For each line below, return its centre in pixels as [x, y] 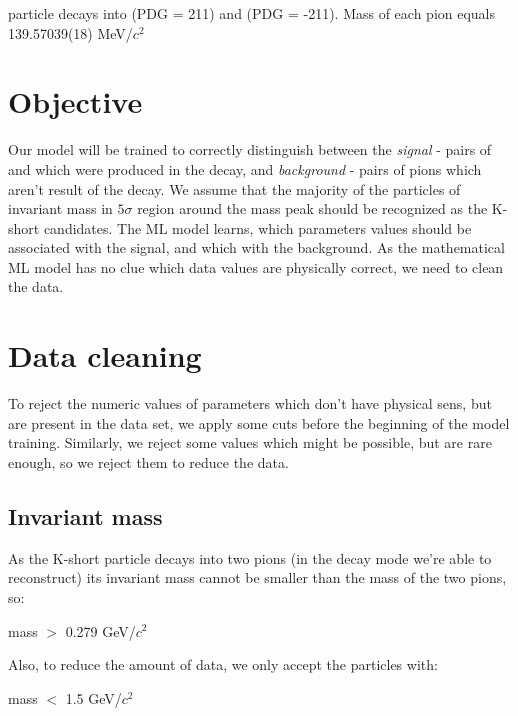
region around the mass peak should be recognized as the [312, 208]
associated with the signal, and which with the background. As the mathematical [256, 247]
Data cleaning [105, 355]
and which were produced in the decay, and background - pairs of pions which [245, 168]
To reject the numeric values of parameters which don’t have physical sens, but [250, 403]
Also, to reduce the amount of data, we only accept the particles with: [223, 664]
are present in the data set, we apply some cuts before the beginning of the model [259, 422]
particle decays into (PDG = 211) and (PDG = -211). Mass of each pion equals [252, 13]
